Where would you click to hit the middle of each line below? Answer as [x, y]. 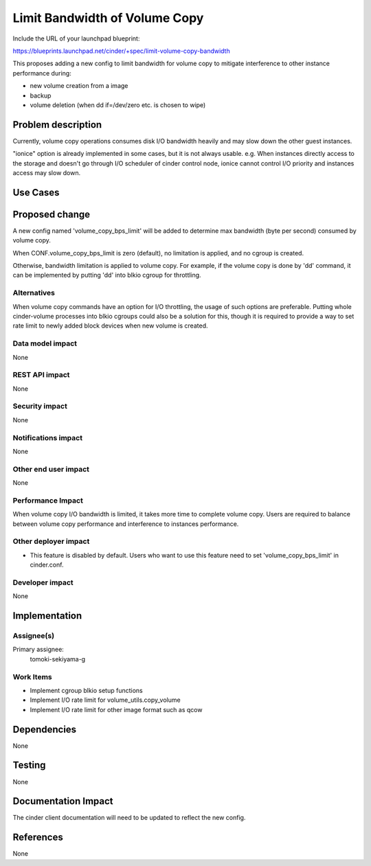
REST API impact [41, 375]
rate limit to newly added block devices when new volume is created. [110, 326]
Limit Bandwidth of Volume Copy [108, 18]
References [38, 837]
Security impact [40, 407]
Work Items [32, 676]
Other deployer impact [51, 541]
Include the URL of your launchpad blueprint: [76, 38]
